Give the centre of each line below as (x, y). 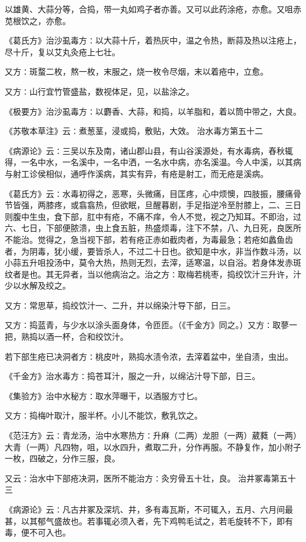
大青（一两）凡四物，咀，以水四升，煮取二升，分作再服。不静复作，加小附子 (153, 446)
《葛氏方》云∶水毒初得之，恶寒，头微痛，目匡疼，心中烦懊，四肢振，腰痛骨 (153, 193)
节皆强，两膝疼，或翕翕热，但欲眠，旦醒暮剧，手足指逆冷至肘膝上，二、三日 (153, 205)
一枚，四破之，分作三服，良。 (62, 458)
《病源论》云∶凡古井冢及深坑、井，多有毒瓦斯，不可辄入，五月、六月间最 (149, 509)
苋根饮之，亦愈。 (38, 20)
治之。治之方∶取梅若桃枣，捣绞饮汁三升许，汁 (210, 274)
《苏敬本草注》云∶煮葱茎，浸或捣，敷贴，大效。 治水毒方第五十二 (134, 131)
